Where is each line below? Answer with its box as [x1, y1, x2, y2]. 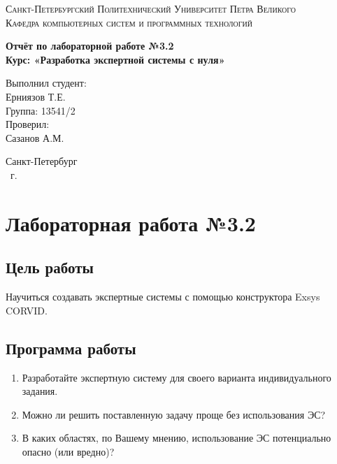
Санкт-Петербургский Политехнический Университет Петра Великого [6, 1, 296, 15]
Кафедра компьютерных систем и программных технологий [6, 15, 252, 29]
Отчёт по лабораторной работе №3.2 [6, 38, 174, 53]
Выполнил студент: [6, 75, 87, 90]
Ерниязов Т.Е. [6, 89, 66, 103]
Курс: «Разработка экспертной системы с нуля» [6, 52, 225, 66]
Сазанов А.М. [6, 130, 64, 145]
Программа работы [6, 337, 136, 358]
